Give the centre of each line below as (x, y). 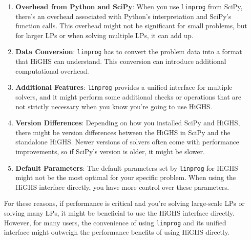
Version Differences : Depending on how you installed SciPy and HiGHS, (128, 123)
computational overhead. (52, 70)
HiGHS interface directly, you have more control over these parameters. (122, 187)
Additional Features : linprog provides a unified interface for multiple (124, 87)
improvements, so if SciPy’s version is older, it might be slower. (110, 151)
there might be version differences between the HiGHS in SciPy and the (123, 132)
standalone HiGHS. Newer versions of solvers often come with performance (127, 142)
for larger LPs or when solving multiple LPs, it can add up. (104, 35)
